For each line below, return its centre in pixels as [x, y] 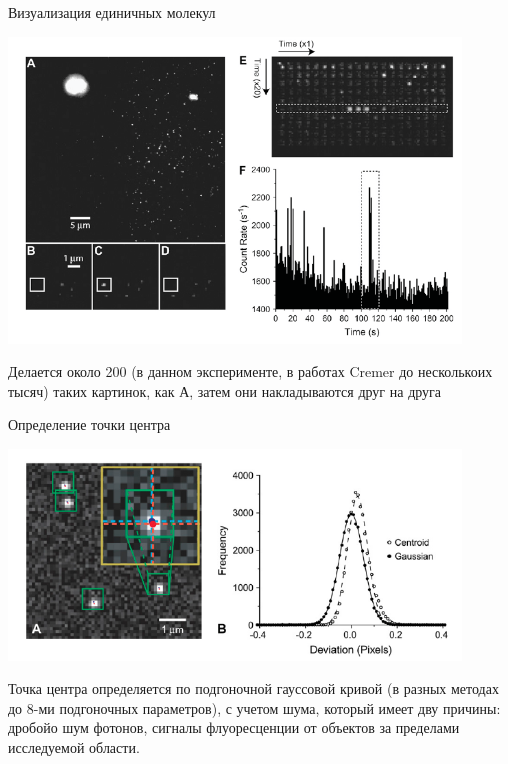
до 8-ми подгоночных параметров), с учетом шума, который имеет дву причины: [254, 707]
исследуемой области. [74, 747]
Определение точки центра [89, 424]
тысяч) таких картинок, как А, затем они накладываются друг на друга [225, 390]
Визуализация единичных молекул [112, 12]
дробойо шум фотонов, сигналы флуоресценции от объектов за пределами [234, 727]
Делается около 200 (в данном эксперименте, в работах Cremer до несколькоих [250, 371]
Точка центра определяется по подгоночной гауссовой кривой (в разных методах [253, 688]
